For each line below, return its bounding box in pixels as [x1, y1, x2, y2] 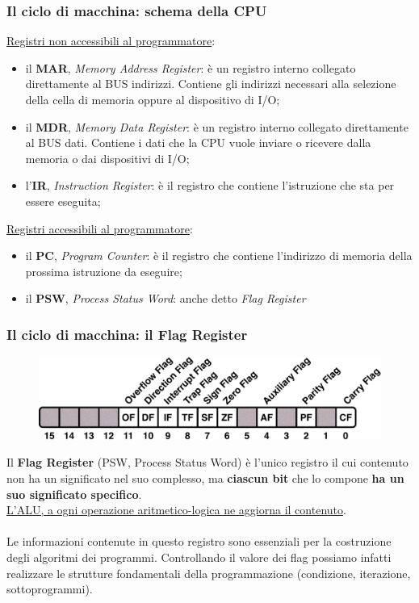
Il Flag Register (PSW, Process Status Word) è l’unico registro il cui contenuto [6, 454, 409, 471]
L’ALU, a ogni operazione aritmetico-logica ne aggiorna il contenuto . [6, 501, 346, 518]
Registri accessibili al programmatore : [6, 220, 193, 237]
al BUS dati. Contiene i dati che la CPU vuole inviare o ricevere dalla [25, 134, 371, 151]
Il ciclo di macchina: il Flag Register [6, 324, 248, 344]
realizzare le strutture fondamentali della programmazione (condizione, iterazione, [6, 564, 411, 581]
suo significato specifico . [6, 485, 142, 502]
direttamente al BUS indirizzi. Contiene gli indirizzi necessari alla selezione [25, 75, 396, 92]
